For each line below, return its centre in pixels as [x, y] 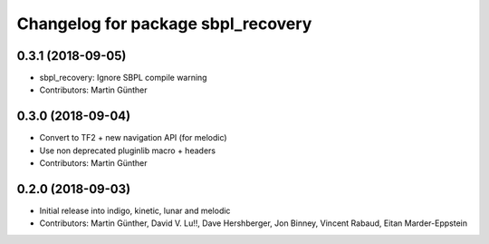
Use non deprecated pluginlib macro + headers [128, 151]
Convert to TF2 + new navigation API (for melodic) [133, 138]
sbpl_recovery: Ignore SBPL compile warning [123, 78]
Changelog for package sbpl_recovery [164, 24]
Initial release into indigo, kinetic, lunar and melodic [135, 211]
